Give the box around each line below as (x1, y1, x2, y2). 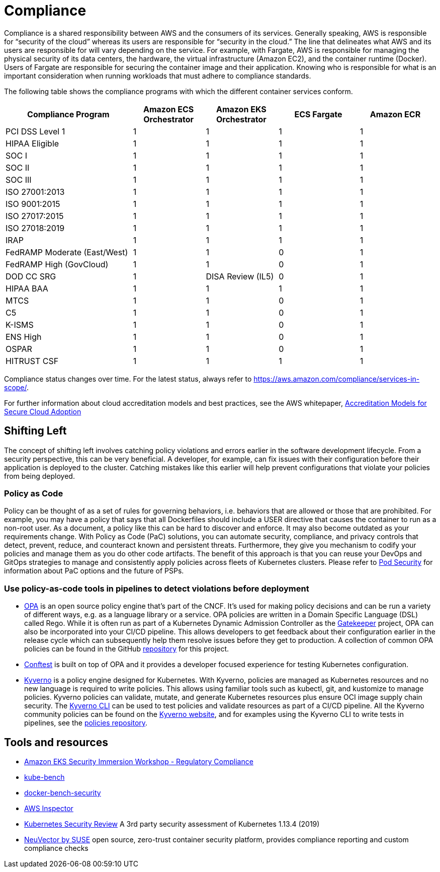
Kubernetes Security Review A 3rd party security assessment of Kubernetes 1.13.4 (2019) (24, 819, 320, 828)
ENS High (6, 331, 42, 342)
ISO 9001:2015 (6, 198, 60, 209)
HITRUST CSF (6, 355, 59, 366)
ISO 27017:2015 (6, 210, 64, 221)
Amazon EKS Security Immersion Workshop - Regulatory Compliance (24, 757, 253, 766)
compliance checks (24, 843, 89, 852)
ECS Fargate (294, 109, 342, 119)
